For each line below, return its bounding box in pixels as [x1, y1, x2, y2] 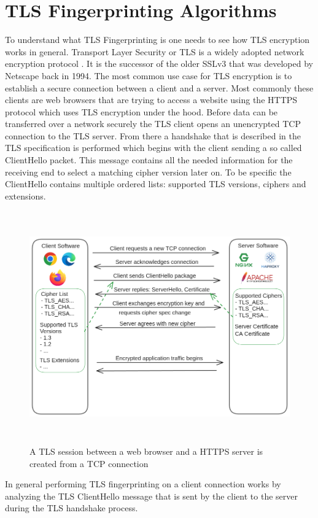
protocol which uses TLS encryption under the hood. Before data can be [5, 105, 278, 118]
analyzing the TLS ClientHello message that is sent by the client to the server [5, 489, 298, 502]
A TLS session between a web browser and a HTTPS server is [29, 444, 263, 457]
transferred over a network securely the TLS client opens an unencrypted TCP [5, 117, 301, 130]
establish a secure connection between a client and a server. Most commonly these [5, 81, 314, 94]
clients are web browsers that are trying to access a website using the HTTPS [5, 93, 298, 106]
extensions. [5, 189, 46, 202]
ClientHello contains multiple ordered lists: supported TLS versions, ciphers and [5, 177, 306, 190]
